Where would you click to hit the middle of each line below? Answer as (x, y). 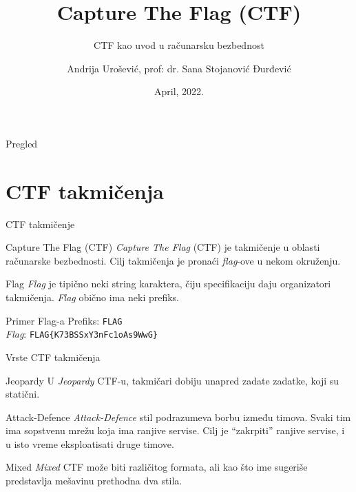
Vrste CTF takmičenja (53, 357)
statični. (23, 394)
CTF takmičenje (40, 224)
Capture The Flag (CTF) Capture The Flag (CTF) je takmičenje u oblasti (163, 247)
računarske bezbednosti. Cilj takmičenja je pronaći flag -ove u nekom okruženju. (173, 260)
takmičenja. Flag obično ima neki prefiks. (93, 297)
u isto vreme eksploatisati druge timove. (90, 443)
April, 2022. (179, 91)
